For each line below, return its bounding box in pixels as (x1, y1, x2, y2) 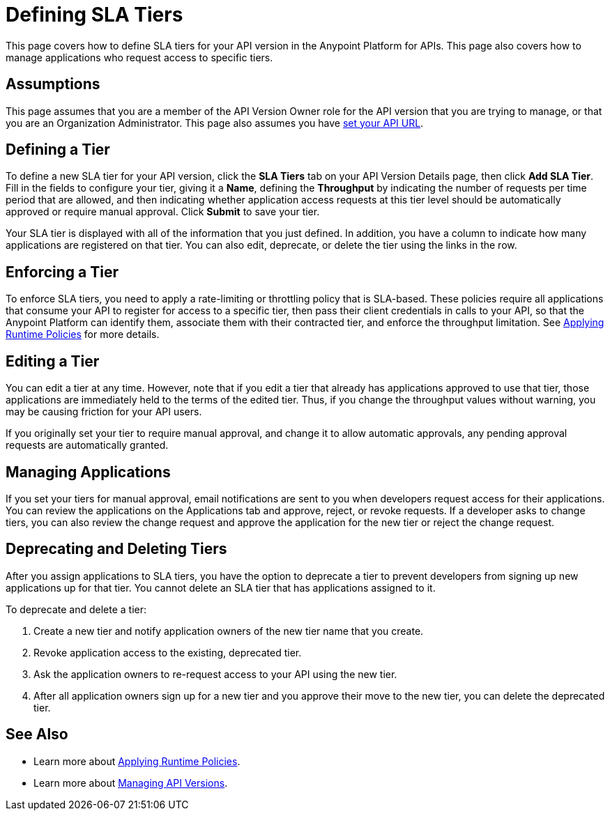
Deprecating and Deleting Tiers (6, 540, 227, 558)
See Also (6, 725, 68, 744)
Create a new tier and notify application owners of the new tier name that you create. (33, 624, 424, 637)
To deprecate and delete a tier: (6, 603, 147, 615)
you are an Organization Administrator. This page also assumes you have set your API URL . (6, 116, 424, 129)
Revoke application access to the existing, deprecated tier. (33, 646, 302, 659)
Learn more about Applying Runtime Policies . (33, 755, 241, 767)
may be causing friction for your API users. (6, 406, 202, 418)
